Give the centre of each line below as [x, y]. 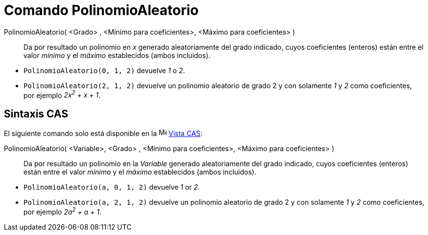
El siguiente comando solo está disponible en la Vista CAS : [103, 134]
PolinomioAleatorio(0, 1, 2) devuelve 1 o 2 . [104, 70]
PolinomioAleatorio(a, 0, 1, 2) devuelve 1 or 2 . [112, 187]
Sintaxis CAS [36, 114]
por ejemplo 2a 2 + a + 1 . [63, 211]
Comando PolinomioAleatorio [101, 10]
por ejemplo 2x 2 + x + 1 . [62, 94]
